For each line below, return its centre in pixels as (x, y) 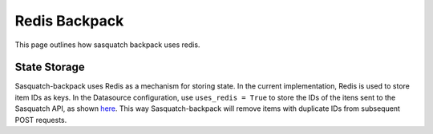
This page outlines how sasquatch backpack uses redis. (107, 45)
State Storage (50, 67)
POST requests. (41, 120)
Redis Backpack (69, 21)
